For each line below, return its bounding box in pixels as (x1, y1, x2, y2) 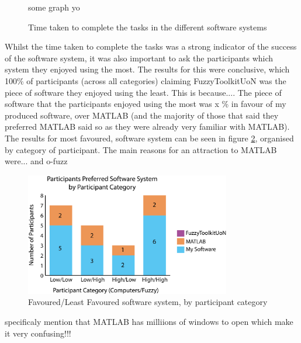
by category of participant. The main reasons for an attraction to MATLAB (5, 143, 277, 155)
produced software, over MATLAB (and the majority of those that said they (5, 109, 279, 121)
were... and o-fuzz (5, 155, 68, 167)
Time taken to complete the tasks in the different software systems (28, 20, 267, 33)
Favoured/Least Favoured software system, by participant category (28, 296, 268, 308)
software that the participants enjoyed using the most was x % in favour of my (5, 98, 286, 110)
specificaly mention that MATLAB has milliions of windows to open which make (5, 315, 293, 327)
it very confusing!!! (5, 327, 71, 339)
